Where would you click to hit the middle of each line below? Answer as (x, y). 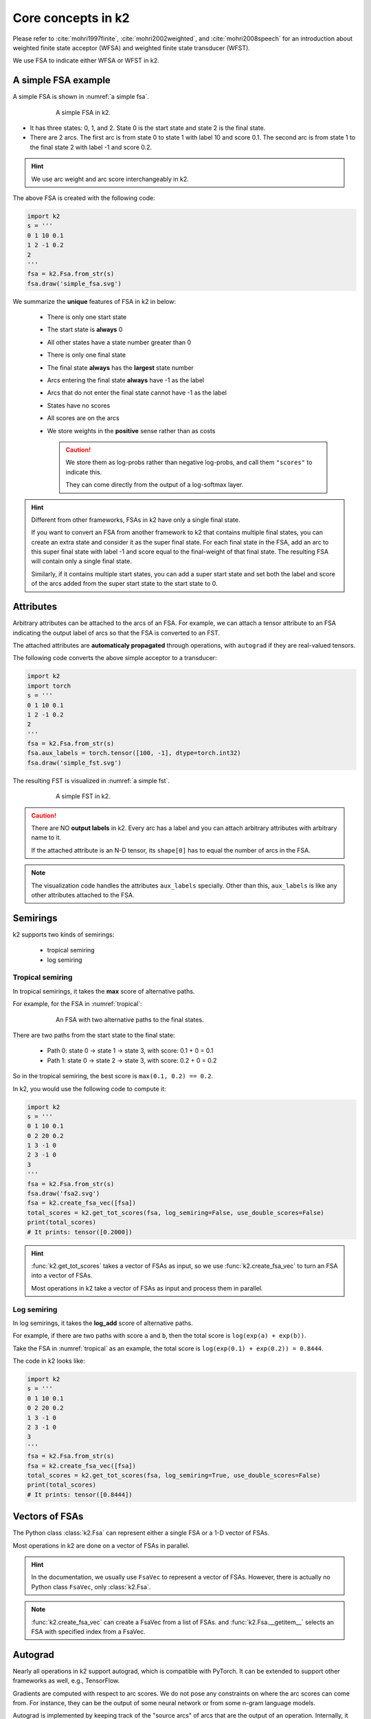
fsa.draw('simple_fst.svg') (74, 763)
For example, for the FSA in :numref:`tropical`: (77, 1004)
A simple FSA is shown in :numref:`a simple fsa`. (81, 97)
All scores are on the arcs (83, 418)
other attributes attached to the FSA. (83, 895)
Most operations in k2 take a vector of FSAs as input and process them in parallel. (147, 1288)
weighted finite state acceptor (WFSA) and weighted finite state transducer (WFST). (131, 47)
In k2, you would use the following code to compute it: (89, 1088)
